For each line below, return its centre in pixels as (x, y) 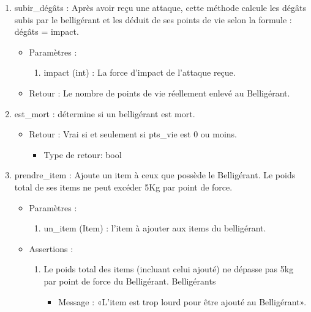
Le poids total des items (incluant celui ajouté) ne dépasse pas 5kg (169, 269)
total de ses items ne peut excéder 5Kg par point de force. (123, 187)
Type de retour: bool (83, 154)
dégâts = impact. (47, 31)
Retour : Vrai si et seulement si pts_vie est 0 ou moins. (133, 134)
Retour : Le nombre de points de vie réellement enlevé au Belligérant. (159, 93)
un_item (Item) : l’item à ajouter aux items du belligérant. (155, 228)
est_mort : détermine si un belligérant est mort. (105, 113)
